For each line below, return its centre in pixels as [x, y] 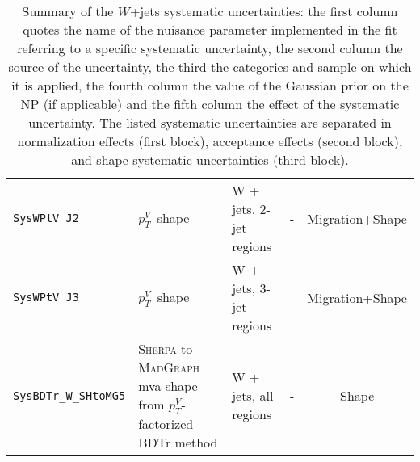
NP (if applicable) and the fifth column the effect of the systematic [210, 104]
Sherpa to [166, 349]
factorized [166, 424]
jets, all [253, 396]
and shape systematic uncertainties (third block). [210, 160]
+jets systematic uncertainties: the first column [264, 11]
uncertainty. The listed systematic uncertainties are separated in [210, 122]
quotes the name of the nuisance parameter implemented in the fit [210, 29]
